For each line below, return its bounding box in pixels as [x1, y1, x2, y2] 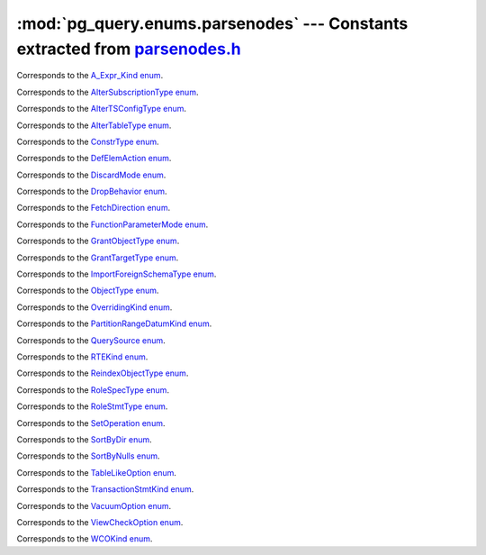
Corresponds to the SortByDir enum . [16, 433, 152, 445]
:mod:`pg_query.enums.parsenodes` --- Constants [16, 14, 409, 33]
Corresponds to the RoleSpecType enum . [16, 384, 170, 396]
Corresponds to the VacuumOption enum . [16, 500, 172, 511]
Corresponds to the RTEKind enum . [16, 351, 148, 362]
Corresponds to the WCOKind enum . [16, 533, 153, 544]
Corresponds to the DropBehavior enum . [16, 186, 167, 197]
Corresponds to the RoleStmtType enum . [16, 401, 168, 412]
